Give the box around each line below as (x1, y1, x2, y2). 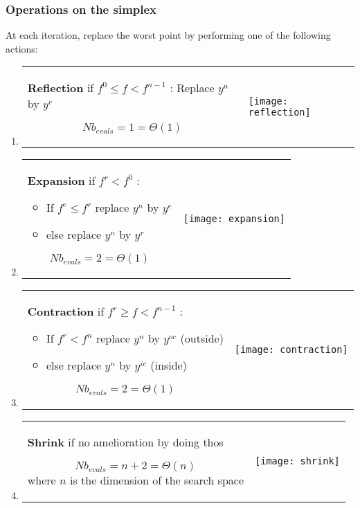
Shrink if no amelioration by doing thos (27, 434, 224, 451)
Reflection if (27, 80, 94, 96)
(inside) (150, 357, 187, 374)
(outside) (180, 330, 224, 347)
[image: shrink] (255, 455, 340, 467)
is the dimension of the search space (69, 472, 244, 489)
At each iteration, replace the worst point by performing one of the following (6, 28, 331, 42)
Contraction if (27, 303, 105, 320)
